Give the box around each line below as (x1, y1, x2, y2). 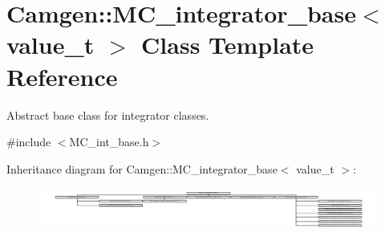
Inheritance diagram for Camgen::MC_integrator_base (6, 160, 278, 177)
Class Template (141, 28, 314, 61)
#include (6, 133, 51, 150)
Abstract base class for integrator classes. (6, 106, 209, 123)
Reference (6, 59, 118, 92)
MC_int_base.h (69, 133, 149, 150)
